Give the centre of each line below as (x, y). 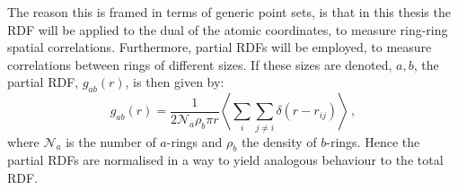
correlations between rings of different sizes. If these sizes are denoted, (200, 64)
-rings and (194, 141)
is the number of (111, 141)
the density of (279, 141)
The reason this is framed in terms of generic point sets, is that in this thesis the (229, 12)
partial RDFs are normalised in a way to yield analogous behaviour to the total (225, 160)
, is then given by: (175, 82)
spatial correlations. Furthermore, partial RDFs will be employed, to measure (220, 47)
